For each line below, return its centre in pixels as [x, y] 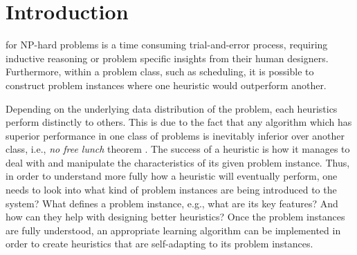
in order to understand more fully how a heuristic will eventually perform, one [172, 176]
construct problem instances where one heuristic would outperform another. [166, 85]
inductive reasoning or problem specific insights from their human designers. [167, 58]
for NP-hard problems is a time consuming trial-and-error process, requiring [167, 45]
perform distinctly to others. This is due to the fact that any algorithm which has [179, 122]
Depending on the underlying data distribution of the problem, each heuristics [172, 108]
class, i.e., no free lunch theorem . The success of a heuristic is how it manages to [178, 149]
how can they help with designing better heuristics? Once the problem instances [175, 217]
